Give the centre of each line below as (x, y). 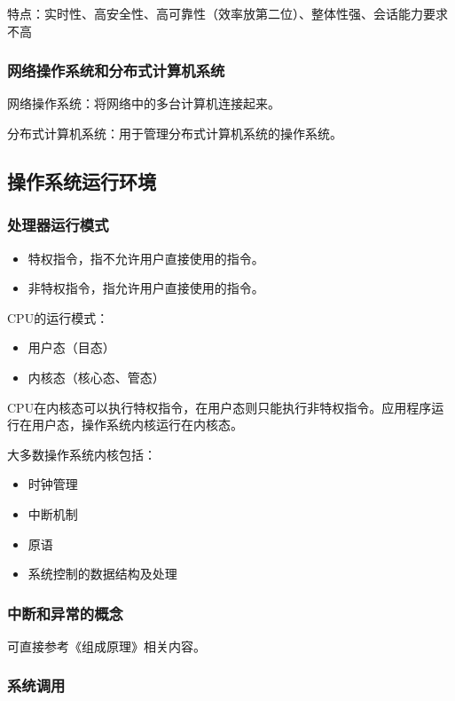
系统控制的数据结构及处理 (102, 574)
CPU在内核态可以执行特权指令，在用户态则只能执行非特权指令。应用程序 (220, 407)
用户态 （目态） (71, 347)
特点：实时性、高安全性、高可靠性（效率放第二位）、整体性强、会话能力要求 (227, 13)
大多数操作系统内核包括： (82, 454)
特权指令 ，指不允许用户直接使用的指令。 (146, 258)
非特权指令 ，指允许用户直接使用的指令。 (146, 288)
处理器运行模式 (58, 225)
